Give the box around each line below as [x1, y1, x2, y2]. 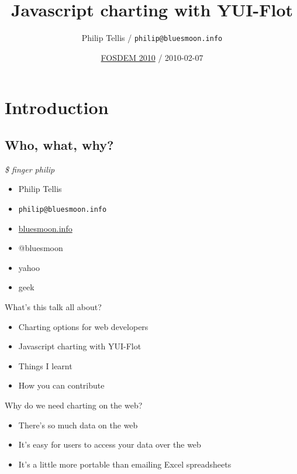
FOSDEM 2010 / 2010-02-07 [101, 51, 203, 63]
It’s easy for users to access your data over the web [18, 438, 201, 451]
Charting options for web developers [18, 320, 148, 332]
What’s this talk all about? [5, 300, 102, 312]
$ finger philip [5, 163, 55, 175]
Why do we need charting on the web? [5, 399, 143, 411]
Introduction [5, 95, 109, 119]
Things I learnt [18, 359, 72, 372]
